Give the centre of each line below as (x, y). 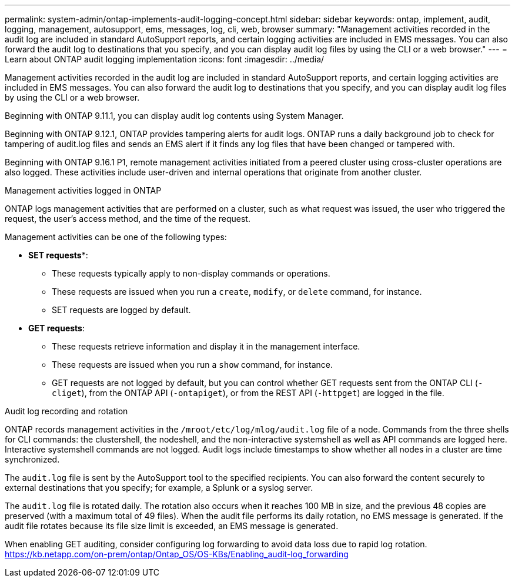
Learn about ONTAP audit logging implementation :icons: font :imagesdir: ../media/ (165, 59)
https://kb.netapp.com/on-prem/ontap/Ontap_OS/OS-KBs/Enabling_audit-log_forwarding (177, 554)
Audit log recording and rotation (66, 411)
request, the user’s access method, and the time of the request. (128, 219)
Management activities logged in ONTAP (83, 190)
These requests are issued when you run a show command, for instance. (192, 365)
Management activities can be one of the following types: (116, 237)
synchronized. (32, 459)
